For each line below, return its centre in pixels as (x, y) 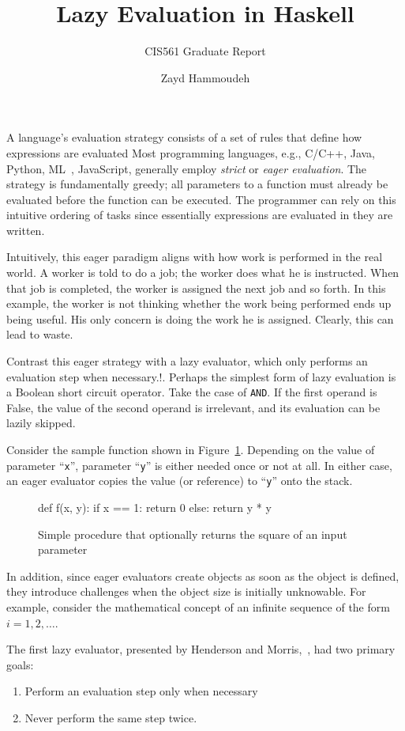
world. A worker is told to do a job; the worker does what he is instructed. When (203, 273)
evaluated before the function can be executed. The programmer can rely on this (201, 199)
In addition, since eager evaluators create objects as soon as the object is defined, (203, 576)
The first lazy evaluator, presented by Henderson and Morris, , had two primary (201, 649)
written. (26, 230)
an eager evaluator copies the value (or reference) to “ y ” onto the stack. (180, 481)
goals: (20, 664)
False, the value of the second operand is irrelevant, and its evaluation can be (193, 407)
